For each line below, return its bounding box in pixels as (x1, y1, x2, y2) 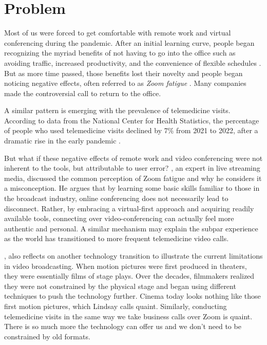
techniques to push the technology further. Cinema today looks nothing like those (4, 290, 261, 301)
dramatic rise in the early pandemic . (4, 135, 121, 146)
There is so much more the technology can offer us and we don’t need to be (4, 321, 241, 332)
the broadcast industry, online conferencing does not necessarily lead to (4, 193, 228, 204)
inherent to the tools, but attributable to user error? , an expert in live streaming (4, 162, 260, 173)
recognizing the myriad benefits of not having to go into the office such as (4, 47, 236, 58)
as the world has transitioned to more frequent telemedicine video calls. (4, 233, 229, 244)
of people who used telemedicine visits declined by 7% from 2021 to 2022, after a (4, 125, 258, 136)
